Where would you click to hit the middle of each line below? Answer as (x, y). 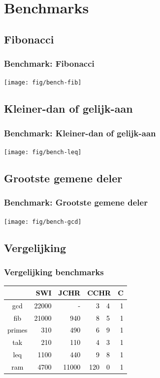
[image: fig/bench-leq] (43, 152)
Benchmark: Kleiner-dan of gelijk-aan (80, 133)
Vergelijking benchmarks (54, 272)
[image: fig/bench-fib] (43, 83)
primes (17, 330)
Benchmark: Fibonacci (49, 63)
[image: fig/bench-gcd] (43, 222)
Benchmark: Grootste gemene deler (76, 202)
